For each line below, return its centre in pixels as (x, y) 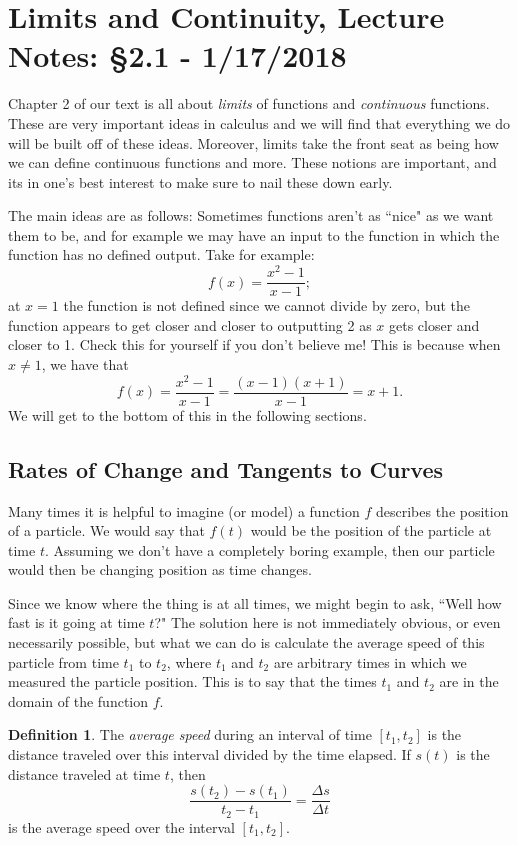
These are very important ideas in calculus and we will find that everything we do (259, 122)
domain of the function (78, 700)
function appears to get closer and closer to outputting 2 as (190, 324)
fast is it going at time (76, 622)
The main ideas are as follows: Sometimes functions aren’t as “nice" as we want (251, 215)
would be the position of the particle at (371, 530)
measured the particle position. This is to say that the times (192, 681)
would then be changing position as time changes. (160, 569)
